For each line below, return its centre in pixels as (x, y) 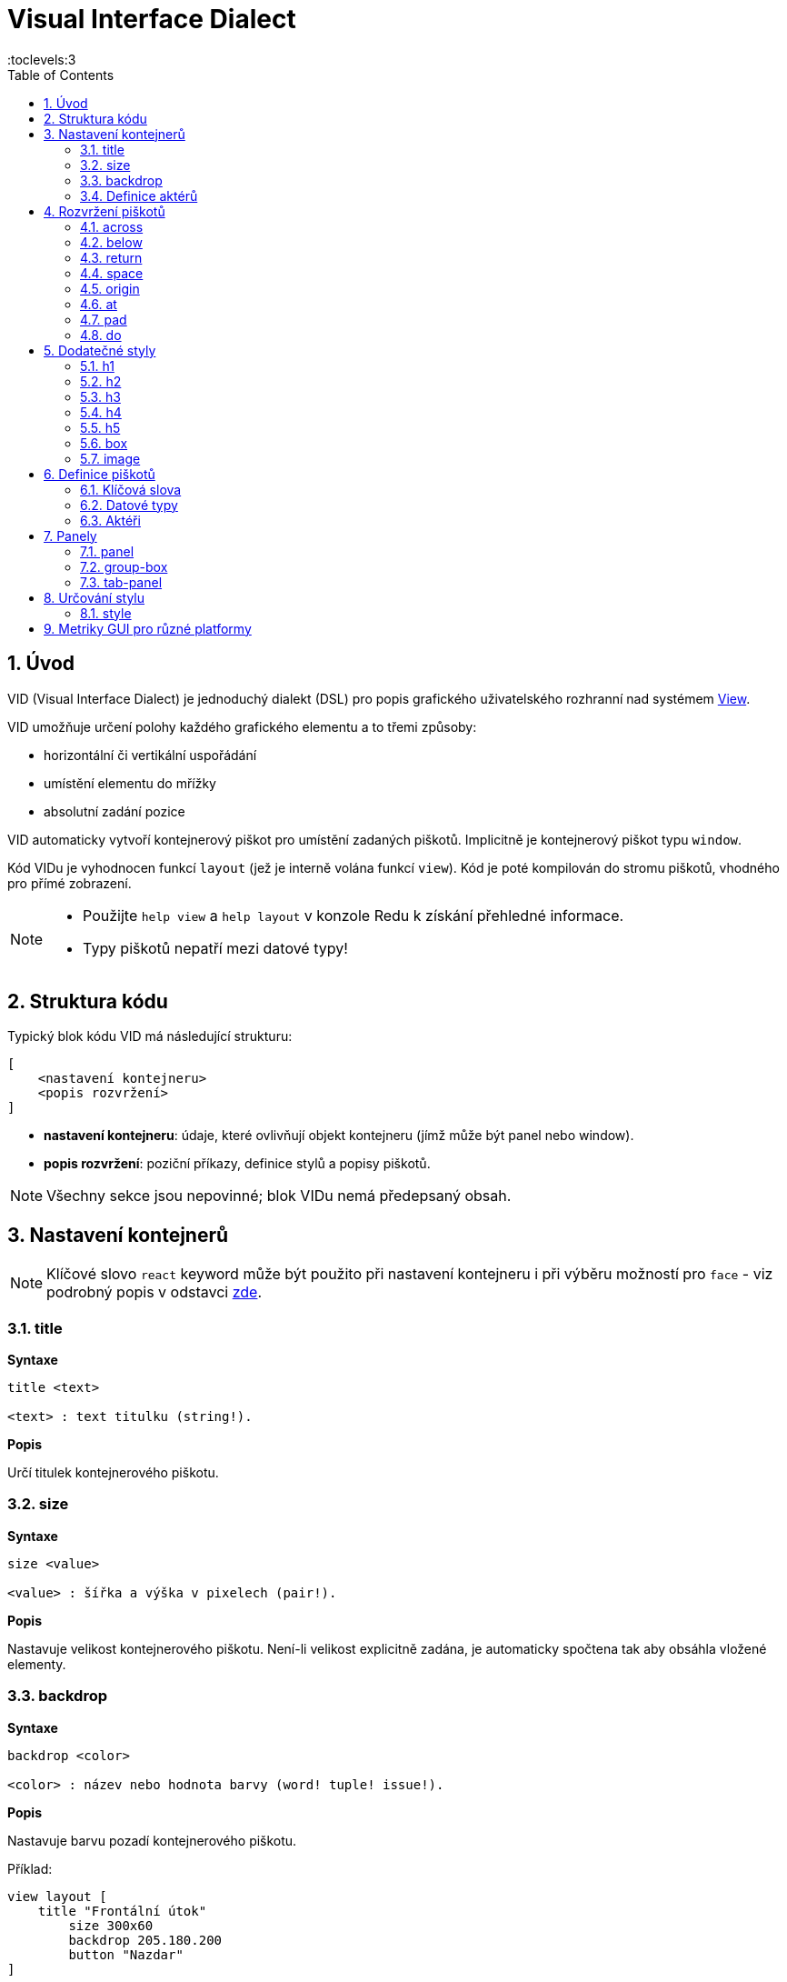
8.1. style (106, 613)
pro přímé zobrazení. (70, 883)
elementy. (37, 1664)
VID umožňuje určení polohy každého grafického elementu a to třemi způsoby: (242, 726)
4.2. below (111, 242)
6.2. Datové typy (129, 505)
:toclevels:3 (42, 59)
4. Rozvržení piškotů (105, 211)
